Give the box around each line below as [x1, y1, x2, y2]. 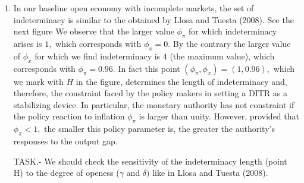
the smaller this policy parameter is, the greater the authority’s [44, 122, 275, 135]
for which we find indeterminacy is [35, 49, 161, 62]
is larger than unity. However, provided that [139, 110, 299, 122]
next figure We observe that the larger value [13, 25, 174, 37]
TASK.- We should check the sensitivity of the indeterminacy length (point [13, 154, 287, 167]
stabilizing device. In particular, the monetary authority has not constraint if [13, 98, 294, 111]
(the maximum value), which [170, 49, 275, 62]
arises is [13, 37, 42, 49]
